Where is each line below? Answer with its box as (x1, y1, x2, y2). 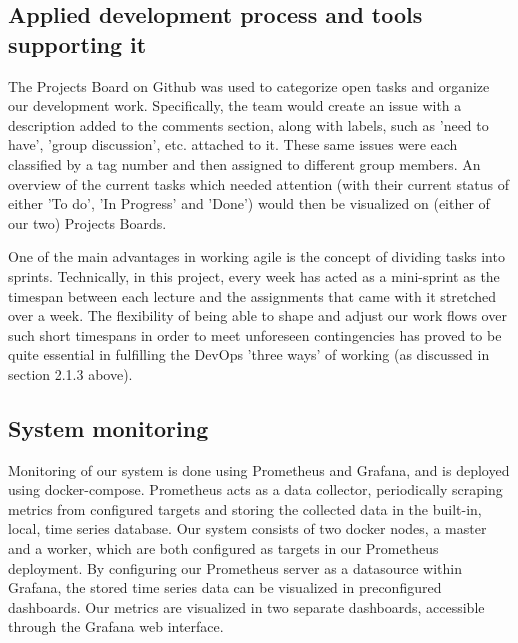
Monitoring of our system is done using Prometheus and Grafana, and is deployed (8, 459, 510, 480)
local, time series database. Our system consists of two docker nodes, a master (8, 518, 487, 539)
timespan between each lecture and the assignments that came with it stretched (8, 285, 497, 306)
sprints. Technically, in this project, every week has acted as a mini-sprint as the (8, 265, 500, 286)
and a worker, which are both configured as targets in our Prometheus (8, 538, 439, 559)
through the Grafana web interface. (8, 616, 224, 637)
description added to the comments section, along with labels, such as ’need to (8, 114, 489, 135)
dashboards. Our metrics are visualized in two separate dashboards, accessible (8, 596, 485, 617)
